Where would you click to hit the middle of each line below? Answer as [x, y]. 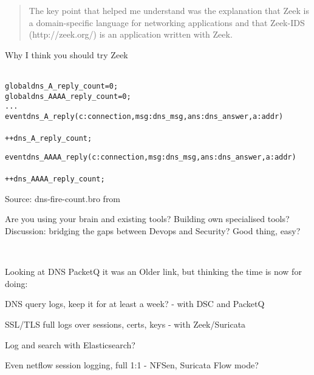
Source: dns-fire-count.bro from [63, 198]
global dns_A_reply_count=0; [62, 86]
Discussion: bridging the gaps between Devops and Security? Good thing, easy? [153, 230]
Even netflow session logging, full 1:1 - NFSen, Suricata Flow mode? [132, 365]
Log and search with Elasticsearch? [70, 344]
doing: [16, 283]
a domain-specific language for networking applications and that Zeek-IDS [167, 22]
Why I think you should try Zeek [67, 54]
